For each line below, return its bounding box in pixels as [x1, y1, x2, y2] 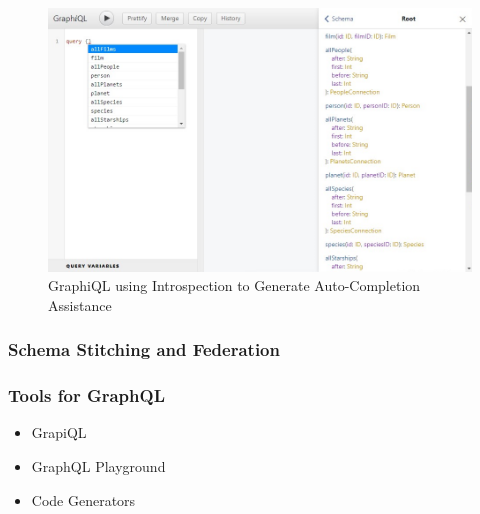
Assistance [48, 294, 112, 315]
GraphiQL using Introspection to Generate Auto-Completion [48, 275, 421, 296]
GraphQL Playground [31, 456, 166, 476]
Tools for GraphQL [8, 383, 165, 408]
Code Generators [31, 489, 136, 510]
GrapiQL [31, 422, 87, 443]
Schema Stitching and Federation [8, 337, 280, 362]
